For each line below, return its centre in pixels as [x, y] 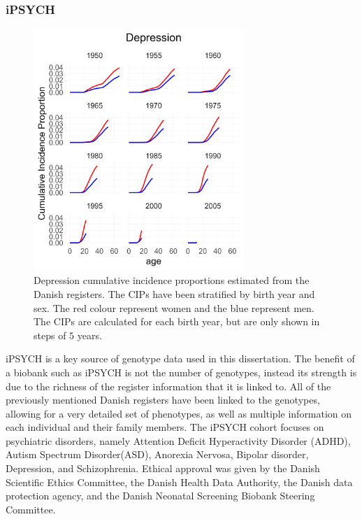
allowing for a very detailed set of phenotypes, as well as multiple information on [179, 413]
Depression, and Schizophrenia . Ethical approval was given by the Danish [163, 468]
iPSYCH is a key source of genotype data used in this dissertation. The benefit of [180, 358]
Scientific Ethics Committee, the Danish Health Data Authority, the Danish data [179, 482]
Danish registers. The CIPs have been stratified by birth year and [174, 293]
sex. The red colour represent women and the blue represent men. [174, 307]
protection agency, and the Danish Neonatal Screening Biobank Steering [160, 496]
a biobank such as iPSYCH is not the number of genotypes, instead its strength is [181, 372]
